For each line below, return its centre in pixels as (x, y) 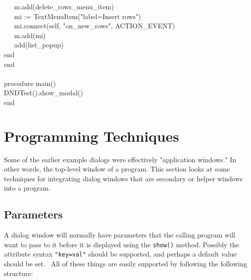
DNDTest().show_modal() (43, 93)
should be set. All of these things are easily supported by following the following (125, 264)
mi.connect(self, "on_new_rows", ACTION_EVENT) (94, 26)
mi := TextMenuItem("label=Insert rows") (77, 16)
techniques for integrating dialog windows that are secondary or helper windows (124, 178)
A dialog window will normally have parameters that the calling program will (120, 235)
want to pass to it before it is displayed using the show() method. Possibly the (122, 244)
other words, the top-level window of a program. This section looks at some (117, 169)
